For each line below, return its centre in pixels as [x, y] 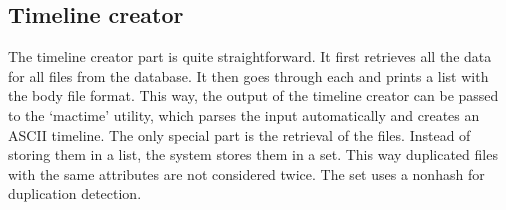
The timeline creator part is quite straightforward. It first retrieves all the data [250, 56]
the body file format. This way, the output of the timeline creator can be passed [253, 95]
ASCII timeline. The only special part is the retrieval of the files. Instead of [239, 134]
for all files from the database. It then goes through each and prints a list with [248, 75]
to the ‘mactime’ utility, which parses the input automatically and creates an [244, 114]
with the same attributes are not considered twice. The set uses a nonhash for [246, 173]
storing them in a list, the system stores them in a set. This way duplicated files [253, 154]
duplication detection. [75, 193]
